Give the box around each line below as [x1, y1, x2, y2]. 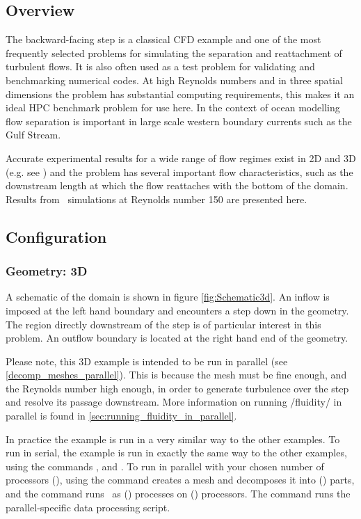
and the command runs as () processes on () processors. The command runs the [6, 486, 351, 501]
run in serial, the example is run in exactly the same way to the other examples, [6, 445, 347, 460]
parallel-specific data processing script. [6, 500, 170, 514]
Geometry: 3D [6, 262, 88, 280]
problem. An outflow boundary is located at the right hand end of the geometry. [6, 330, 348, 345]
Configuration [6, 225, 107, 247]
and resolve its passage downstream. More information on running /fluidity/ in [6, 394, 342, 409]
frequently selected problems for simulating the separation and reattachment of [6, 45, 342, 60]
